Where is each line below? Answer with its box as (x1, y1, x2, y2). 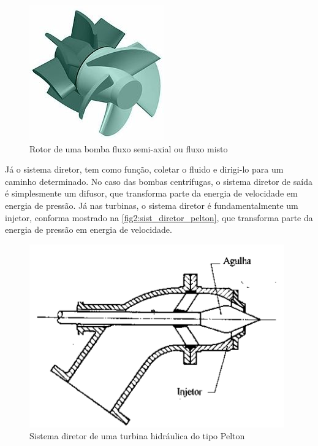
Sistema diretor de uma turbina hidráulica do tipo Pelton (29, 429, 245, 442)
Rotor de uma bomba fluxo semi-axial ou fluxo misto (29, 142, 228, 155)
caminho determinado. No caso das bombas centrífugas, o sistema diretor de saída (5, 174, 312, 187)
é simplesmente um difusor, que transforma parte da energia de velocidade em (5, 187, 298, 200)
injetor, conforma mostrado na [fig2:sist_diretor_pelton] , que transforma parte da (5, 211, 313, 224)
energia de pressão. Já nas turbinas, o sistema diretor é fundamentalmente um (5, 198, 298, 211)
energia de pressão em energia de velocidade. (5, 223, 172, 236)
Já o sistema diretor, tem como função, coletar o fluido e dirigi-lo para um (5, 163, 284, 176)
